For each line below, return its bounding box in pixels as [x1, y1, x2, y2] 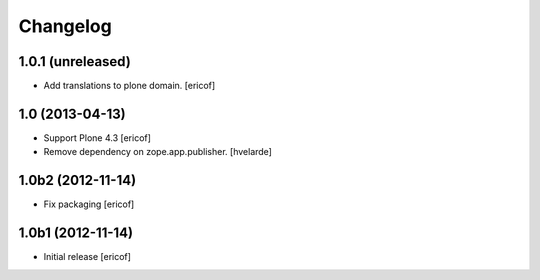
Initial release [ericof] [43, 251, 132, 263]
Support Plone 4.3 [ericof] [43, 131, 152, 144]
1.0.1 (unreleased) [18, 53, 132, 70]
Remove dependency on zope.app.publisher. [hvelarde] [43, 146, 272, 158]
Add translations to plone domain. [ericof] [43, 80, 216, 92]
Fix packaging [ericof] [43, 198, 135, 210]
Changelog [18, 15, 112, 37]
